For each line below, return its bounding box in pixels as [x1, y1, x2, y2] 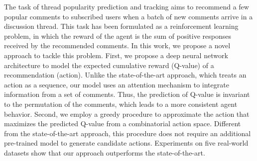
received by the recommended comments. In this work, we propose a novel [4, 40, 231, 51]
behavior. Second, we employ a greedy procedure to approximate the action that [4, 108, 250, 119]
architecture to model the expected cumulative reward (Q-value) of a [4, 60, 214, 70]
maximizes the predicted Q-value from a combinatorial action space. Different [4, 118, 241, 129]
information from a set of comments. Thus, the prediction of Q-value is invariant [4, 89, 250, 99]
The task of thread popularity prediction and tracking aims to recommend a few [4, 1, 249, 11]
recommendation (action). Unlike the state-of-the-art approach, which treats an [4, 70, 247, 80]
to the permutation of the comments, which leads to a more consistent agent [4, 98, 238, 109]
